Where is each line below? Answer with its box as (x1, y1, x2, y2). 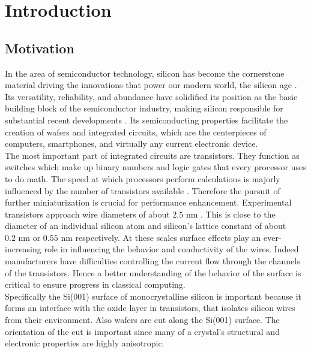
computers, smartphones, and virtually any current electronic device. (5, 137, 258, 150)
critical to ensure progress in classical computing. (5, 278, 186, 291)
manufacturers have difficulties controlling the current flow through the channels (5, 255, 300, 267)
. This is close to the (201, 207, 276, 220)
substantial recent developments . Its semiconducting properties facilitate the (5, 113, 288, 126)
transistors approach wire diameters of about (5, 207, 170, 220)
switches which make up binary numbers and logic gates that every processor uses (5, 161, 306, 173)
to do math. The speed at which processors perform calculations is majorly (5, 172, 280, 185)
